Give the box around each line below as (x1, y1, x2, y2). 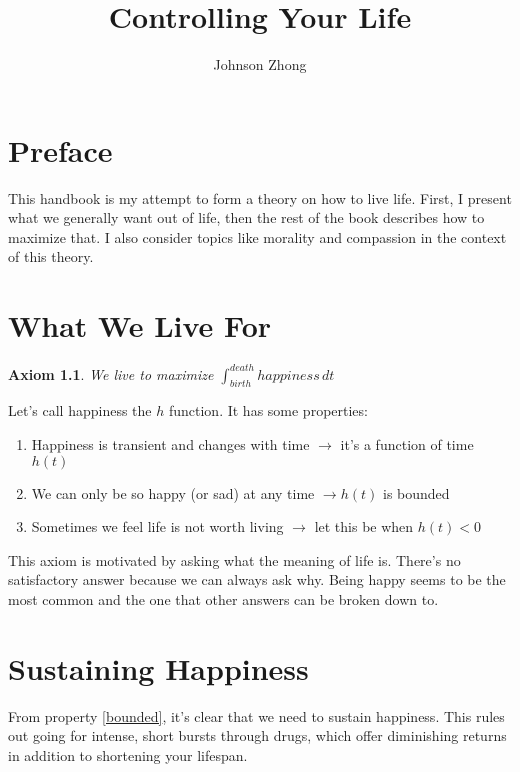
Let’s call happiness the (8, 400, 152, 421)
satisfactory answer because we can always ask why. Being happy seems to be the (8, 569, 506, 590)
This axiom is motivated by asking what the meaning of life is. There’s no (8, 549, 461, 570)
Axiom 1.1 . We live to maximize (8, 363, 214, 384)
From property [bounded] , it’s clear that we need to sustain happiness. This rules (8, 705, 505, 726)
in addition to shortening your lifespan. (8, 744, 248, 765)
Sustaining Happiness (8, 647, 309, 688)
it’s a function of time (340, 434, 474, 455)
